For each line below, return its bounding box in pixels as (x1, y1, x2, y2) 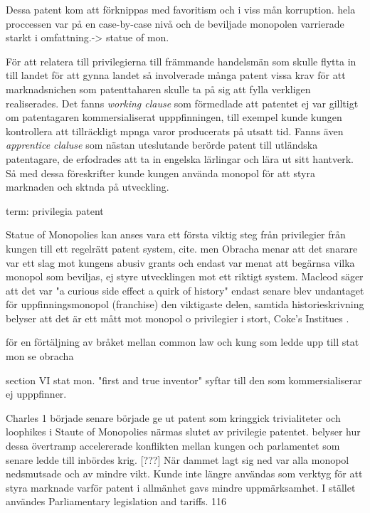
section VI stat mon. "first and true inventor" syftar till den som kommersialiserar (6, 372, 362, 387)
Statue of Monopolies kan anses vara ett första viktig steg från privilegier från (6, 227, 346, 242)
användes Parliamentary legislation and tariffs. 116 (6, 494, 227, 509)
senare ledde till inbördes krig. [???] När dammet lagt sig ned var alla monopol (6, 452, 349, 467)
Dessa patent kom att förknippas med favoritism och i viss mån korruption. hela (6, 2, 356, 16)
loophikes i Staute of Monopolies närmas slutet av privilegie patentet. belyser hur (6, 424, 361, 439)
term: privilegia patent (6, 203, 104, 218)
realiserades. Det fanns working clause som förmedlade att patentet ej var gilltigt (6, 95, 359, 110)
